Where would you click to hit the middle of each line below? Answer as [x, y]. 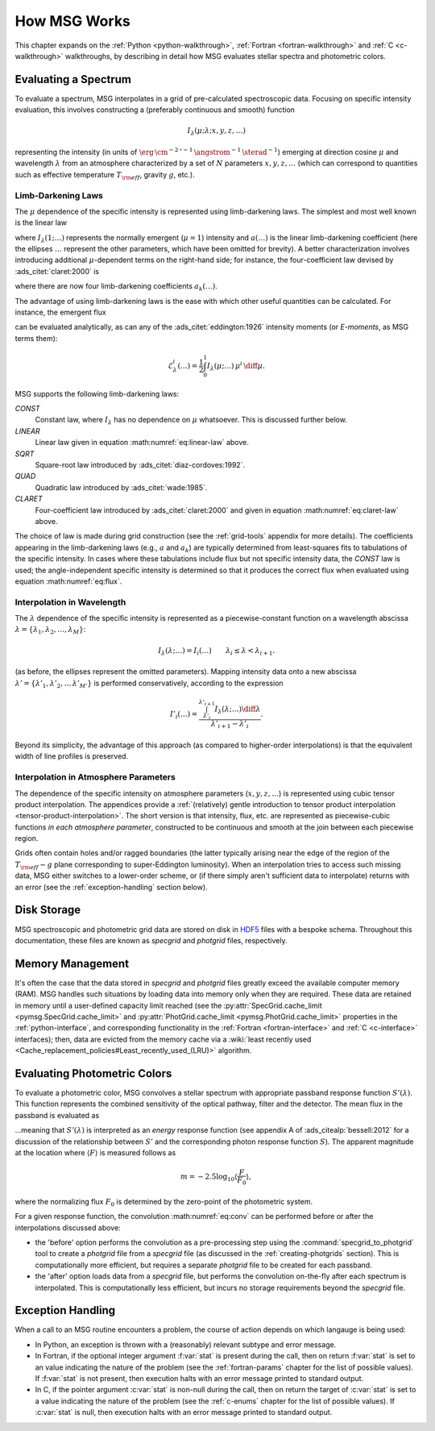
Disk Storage [48, 910]
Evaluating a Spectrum [73, 79]
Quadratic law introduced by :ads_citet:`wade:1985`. [121, 487]
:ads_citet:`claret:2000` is [57, 271]
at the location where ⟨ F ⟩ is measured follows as [95, 1153]
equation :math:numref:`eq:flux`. [68, 581]
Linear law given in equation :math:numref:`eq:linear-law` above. [142, 443]
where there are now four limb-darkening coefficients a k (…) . [116, 287]
